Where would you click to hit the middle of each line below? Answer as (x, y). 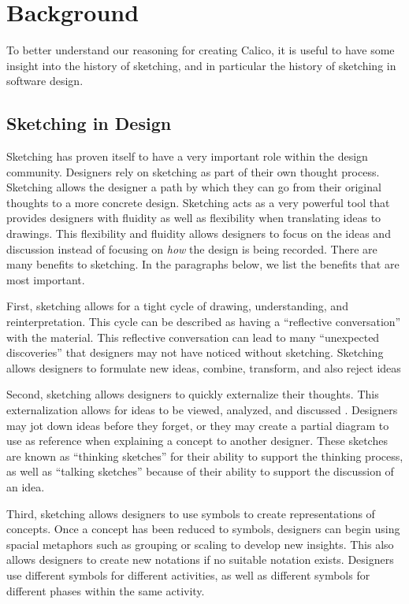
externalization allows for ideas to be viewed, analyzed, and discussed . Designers (202, 410)
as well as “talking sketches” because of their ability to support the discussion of (200, 471)
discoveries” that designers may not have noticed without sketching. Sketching (195, 352)
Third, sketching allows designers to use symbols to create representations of (191, 513)
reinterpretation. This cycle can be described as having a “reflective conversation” (204, 322)
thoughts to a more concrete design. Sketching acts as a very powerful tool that (198, 202)
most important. (46, 279)
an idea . (26, 486)
